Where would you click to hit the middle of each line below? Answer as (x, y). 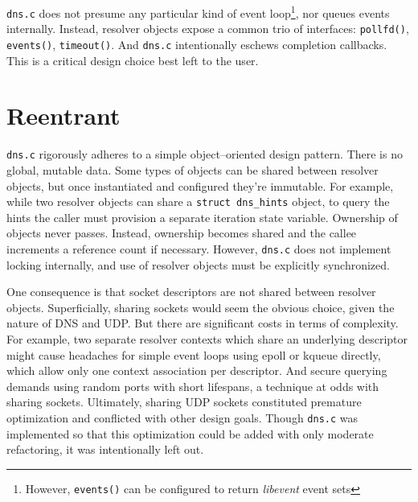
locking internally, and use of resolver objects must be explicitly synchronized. (198, 264)
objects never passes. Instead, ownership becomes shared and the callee (182, 233)
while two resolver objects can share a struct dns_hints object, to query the (198, 202)
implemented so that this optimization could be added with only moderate (190, 433)
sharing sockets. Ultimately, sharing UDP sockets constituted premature (184, 402)
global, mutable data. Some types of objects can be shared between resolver (193, 170)
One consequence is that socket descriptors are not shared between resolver (191, 292)
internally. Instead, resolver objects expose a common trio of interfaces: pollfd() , (208, 29)
